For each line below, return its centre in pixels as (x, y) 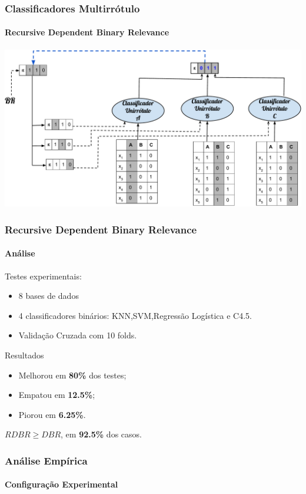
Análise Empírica (46, 460)
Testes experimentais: (43, 276)
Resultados (24, 355)
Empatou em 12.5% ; (57, 395)
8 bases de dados (49, 296)
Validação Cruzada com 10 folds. (78, 335)
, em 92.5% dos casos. (101, 434)
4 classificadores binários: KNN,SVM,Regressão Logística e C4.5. (135, 315)
